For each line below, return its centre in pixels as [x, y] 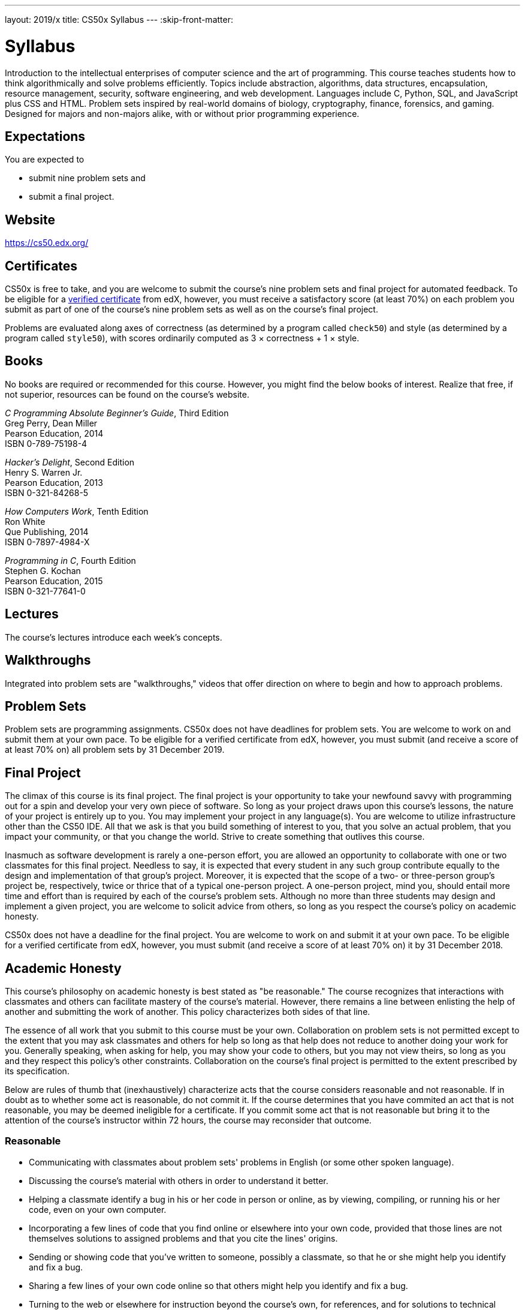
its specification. [37, 1071]
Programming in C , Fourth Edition [70, 560]
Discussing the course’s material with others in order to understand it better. [179, 1180]
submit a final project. [72, 197]
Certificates [41, 266]
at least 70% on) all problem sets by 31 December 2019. [115, 750]
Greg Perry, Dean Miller [51, 423]
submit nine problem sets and [87, 178]
